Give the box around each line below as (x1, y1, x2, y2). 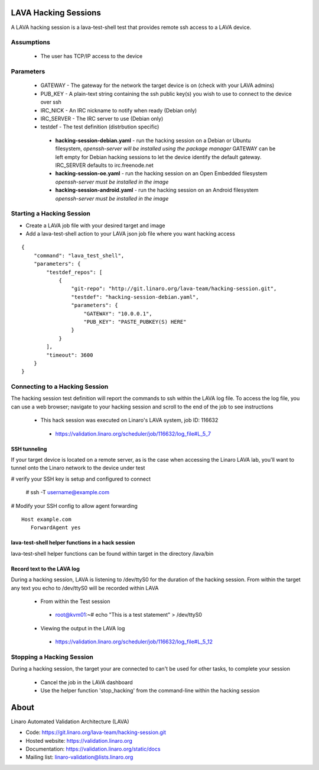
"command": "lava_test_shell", (33, 252, 125, 259)
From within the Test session (40, 598, 110, 605)
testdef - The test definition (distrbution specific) (40, 123, 159, 130)
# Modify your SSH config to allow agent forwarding (11, 502, 138, 509)
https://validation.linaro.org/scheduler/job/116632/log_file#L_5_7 (55, 430, 211, 437)
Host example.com (21, 516, 71, 523)
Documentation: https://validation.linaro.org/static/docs (25, 746, 161, 753)
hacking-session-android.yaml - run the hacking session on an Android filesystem (55, 186, 259, 194)
